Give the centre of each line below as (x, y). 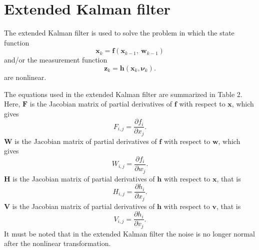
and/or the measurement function (56, 60)
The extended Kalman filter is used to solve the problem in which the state (119, 33)
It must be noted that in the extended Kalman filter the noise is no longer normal (130, 233)
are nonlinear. (25, 77)
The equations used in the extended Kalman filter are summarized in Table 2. (123, 94)
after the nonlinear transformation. (57, 243)
